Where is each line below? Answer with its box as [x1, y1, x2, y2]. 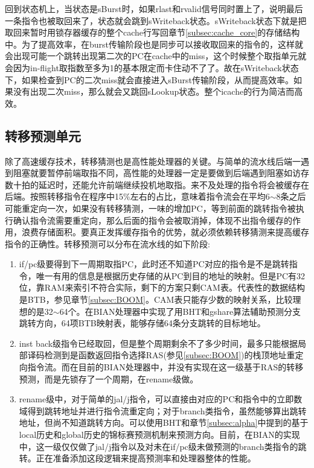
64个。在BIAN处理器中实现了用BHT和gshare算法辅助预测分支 [59, 305, 301, 317]
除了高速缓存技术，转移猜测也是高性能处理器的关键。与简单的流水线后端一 [5, 154, 301, 167]
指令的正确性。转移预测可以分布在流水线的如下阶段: [5, 237, 210, 250]
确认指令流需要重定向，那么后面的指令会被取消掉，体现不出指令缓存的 [13, 213, 292, 226]
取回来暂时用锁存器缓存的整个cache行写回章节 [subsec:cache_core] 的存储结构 [5, 26, 300, 39]
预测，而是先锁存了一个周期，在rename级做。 [19, 372, 199, 385]
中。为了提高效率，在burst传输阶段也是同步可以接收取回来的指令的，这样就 [5, 37, 304, 50]
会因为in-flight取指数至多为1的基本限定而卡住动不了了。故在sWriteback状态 [5, 61, 299, 74]
